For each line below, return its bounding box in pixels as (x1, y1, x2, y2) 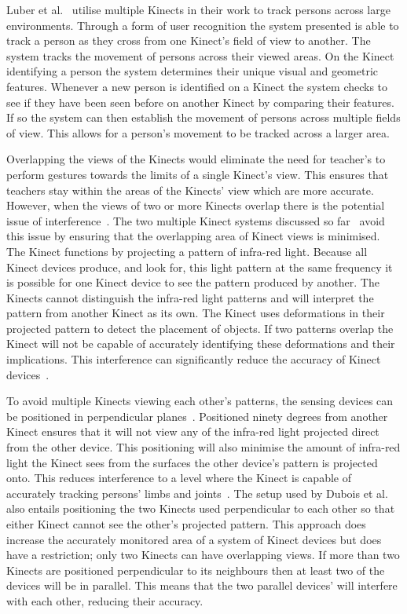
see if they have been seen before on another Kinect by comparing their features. (6, 93, 394, 110)
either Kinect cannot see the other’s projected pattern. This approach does (6, 516, 366, 532)
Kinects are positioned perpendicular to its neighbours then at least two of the (6, 561, 385, 578)
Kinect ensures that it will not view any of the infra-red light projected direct (6, 423, 379, 440)
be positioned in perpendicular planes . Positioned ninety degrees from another (6, 408, 388, 424)
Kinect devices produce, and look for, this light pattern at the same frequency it (6, 258, 393, 275)
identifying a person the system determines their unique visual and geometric (6, 63, 379, 79)
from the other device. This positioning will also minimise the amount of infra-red (6, 439, 401, 455)
